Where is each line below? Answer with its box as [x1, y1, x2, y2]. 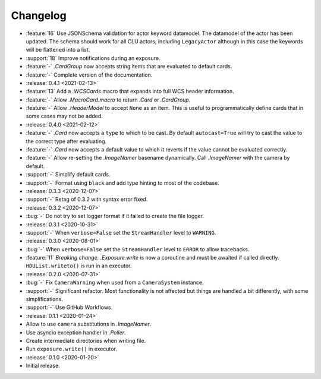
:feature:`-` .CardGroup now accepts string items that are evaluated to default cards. [26, 63, 232, 70]
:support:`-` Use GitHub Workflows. [26, 304, 113, 311]
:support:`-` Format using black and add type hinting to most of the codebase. [26, 179, 219, 187]
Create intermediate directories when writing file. [26, 337, 146, 344]
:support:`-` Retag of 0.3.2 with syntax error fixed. [26, 196, 148, 203]
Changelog [11, 9, 67, 22]
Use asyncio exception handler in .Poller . [26, 329, 126, 336]
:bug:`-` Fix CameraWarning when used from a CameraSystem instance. [26, 279, 204, 286]
